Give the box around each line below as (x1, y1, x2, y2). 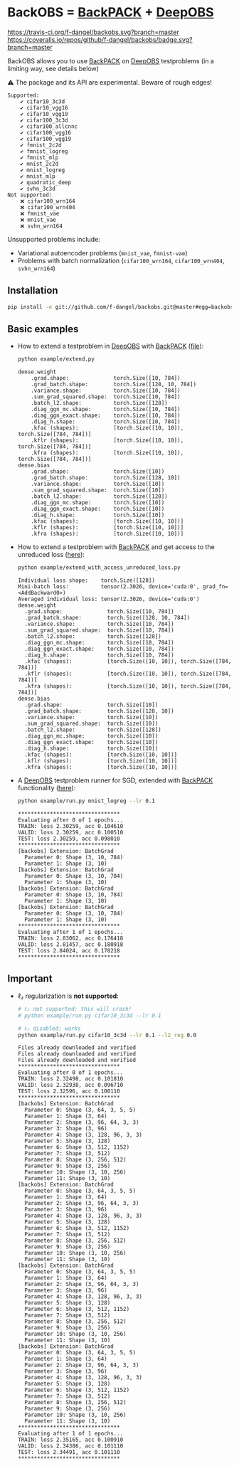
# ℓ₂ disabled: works (17, 1025, 81, 1032)
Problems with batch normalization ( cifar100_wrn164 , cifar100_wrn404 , (17, 256, 225, 265)
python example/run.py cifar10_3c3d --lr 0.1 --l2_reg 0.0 (17, 1031, 197, 1039)
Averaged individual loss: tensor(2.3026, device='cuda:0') (17, 595, 200, 603)
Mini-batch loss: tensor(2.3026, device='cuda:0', (17, 583, 200, 590)
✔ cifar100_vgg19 (20, 135, 72, 142)
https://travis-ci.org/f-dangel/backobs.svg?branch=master (7, 28, 179, 36)
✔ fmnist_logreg (20, 147, 69, 155)
